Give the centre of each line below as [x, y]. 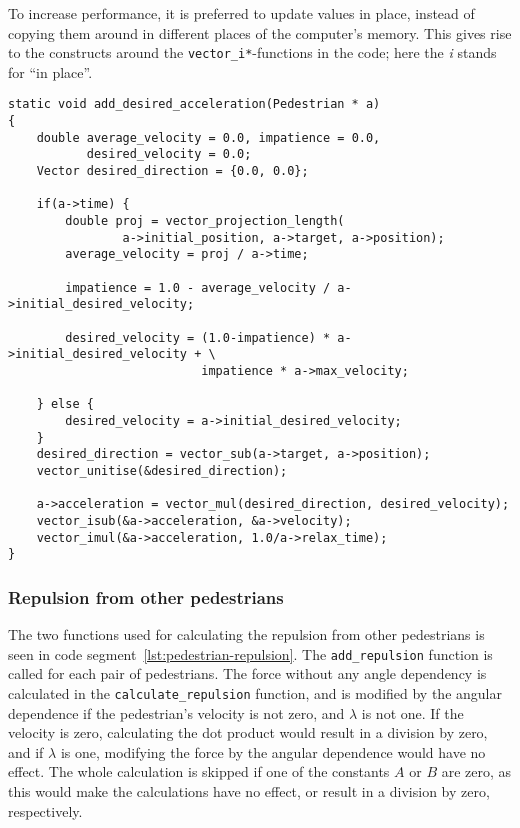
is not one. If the [412, 712]
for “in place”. [50, 71]
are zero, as [476, 771]
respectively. [45, 810]
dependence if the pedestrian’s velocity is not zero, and [176, 712]
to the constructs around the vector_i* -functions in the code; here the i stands [252, 52]
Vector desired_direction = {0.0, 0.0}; [172, 171]
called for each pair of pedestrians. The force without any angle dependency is [247, 673]
